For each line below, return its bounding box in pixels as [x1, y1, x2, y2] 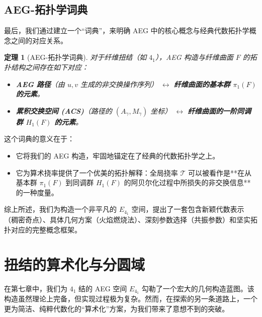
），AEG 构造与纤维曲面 [155, 52, 233, 62]
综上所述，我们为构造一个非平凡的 [4, 204, 117, 214]
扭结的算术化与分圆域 [4, 254, 145, 274]
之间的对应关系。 [11, 35, 67, 45]
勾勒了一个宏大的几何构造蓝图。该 [141, 283, 254, 293]
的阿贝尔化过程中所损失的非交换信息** [124, 177, 251, 188]
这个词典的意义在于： [4, 133, 74, 144]
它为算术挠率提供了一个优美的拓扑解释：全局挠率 [16, 167, 178, 178]
